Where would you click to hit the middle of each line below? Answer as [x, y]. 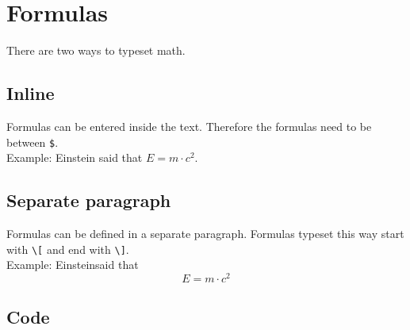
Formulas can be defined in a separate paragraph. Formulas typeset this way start [205, 233]
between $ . [33, 142]
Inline [31, 93]
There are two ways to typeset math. [96, 50]
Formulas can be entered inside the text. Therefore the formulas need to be [189, 126]
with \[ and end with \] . [68, 249]
